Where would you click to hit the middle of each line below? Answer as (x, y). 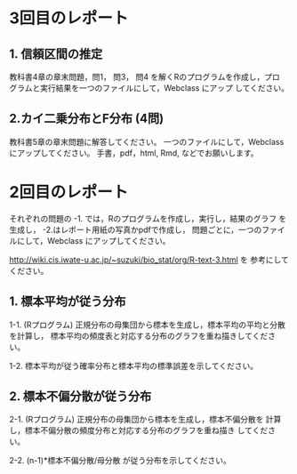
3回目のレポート (69, 18)
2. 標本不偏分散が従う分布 (80, 396)
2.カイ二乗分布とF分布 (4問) (87, 119)
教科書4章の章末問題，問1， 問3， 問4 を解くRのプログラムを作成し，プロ (144, 77)
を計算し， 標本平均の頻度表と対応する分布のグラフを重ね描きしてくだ (139, 335)
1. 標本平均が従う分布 (68, 302)
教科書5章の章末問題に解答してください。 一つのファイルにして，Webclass (147, 141)
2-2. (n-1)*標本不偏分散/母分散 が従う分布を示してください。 (120, 461)
